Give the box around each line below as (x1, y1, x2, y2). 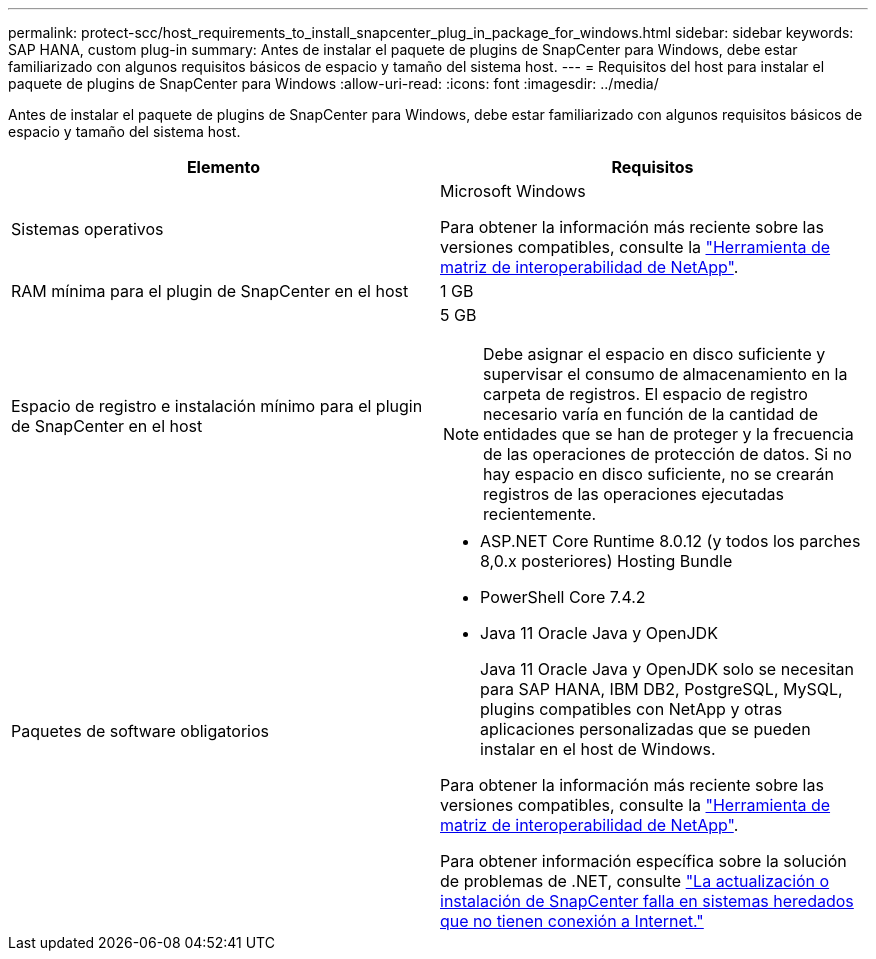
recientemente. (483, 504, 597, 524)
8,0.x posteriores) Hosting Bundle (480, 551, 733, 571)
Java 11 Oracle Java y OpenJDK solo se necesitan (480, 659, 854, 679)
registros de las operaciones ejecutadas (483, 484, 784, 504)
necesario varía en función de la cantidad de (483, 404, 819, 424)
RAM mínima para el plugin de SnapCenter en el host (11, 281, 409, 301)
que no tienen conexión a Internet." (440, 911, 704, 931)
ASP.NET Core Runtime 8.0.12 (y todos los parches (480, 531, 861, 551)
